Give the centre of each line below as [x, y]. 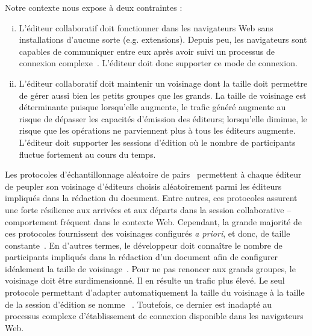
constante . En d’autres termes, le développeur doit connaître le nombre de [144, 245]
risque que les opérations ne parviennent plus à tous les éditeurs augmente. [157, 130]
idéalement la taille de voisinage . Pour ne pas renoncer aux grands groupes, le [150, 268]
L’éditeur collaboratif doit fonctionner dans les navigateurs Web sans [146, 27]
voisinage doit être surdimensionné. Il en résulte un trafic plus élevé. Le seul [145, 280]
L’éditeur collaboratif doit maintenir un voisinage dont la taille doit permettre [163, 83]
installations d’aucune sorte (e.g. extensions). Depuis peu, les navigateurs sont [163, 39]
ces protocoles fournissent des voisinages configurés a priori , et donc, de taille [148, 233]
